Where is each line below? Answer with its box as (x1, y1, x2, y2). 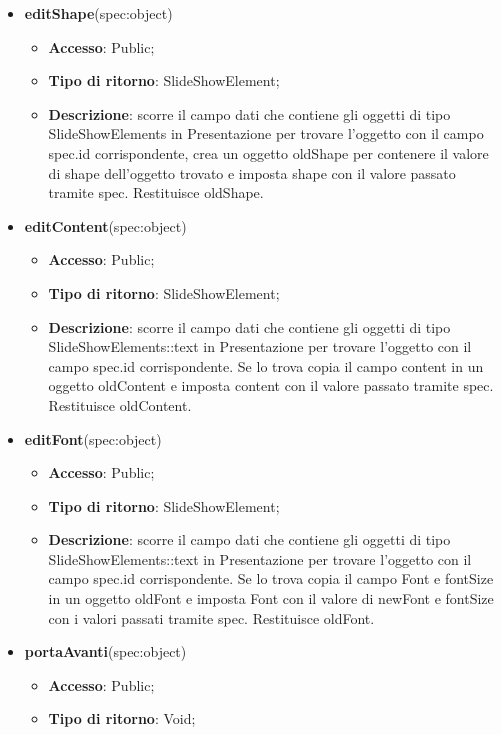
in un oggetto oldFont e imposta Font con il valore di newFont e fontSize (48, 588, 494, 609)
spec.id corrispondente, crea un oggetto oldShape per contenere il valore (48, 142, 489, 163)
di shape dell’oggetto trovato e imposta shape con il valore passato (48, 162, 456, 183)
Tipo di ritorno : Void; (48, 708, 196, 729)
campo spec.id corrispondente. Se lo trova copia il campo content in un (48, 355, 484, 376)
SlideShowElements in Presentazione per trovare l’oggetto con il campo (48, 123, 484, 144)
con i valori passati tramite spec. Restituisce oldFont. (48, 607, 375, 628)
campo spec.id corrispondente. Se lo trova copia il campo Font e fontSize (48, 568, 494, 589)
